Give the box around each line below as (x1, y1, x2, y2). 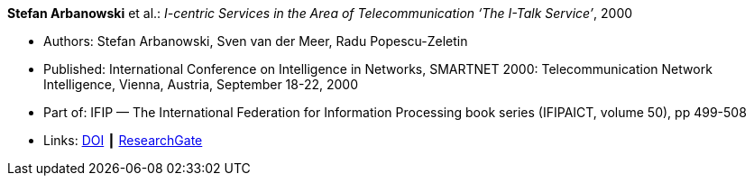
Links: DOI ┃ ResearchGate (43, 133, 203, 148)
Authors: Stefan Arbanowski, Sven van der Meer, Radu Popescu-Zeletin (43, 33, 468, 49)
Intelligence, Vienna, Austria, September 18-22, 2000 (43, 77, 359, 92)
